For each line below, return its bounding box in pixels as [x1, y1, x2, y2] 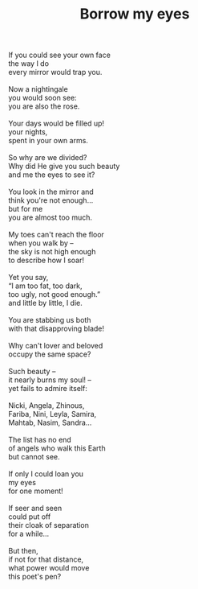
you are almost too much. [8, 212, 93, 222]
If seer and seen [8, 504, 63, 513]
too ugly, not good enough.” [8, 290, 101, 299]
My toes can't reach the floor [8, 230, 104, 240]
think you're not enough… [8, 196, 94, 205]
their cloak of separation [8, 521, 90, 530]
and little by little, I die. [8, 299, 83, 308]
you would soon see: [8, 93, 78, 103]
